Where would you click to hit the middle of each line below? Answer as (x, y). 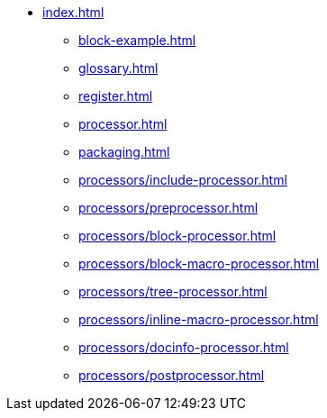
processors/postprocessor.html (172, 375)
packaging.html (124, 152)
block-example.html (137, 40)
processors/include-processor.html (183, 180)
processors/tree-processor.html (173, 291)
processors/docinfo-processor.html (184, 347)
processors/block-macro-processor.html (199, 264)
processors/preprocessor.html (168, 208)
